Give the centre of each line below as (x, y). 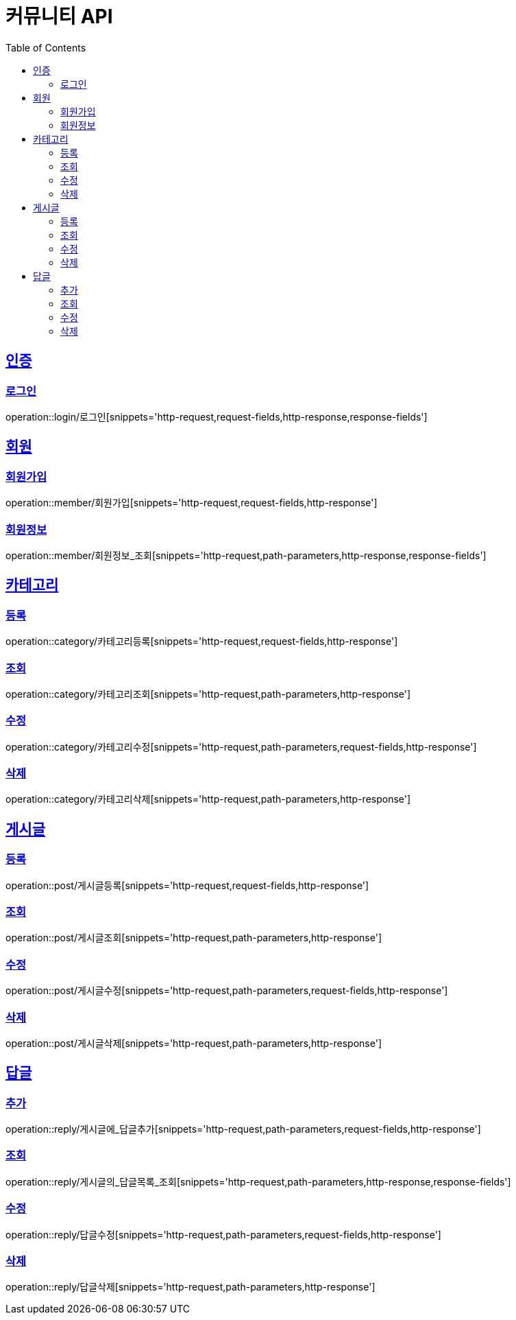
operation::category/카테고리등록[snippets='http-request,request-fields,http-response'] (202, 641)
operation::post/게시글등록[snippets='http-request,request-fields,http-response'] (187, 885)
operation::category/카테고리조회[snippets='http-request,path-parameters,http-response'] (208, 694)
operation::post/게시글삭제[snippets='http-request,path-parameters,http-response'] (194, 1043)
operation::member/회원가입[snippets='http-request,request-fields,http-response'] (192, 503)
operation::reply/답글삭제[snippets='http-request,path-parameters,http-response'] (191, 1287)
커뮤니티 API (59, 16)
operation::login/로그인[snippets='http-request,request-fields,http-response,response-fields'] (217, 416)
